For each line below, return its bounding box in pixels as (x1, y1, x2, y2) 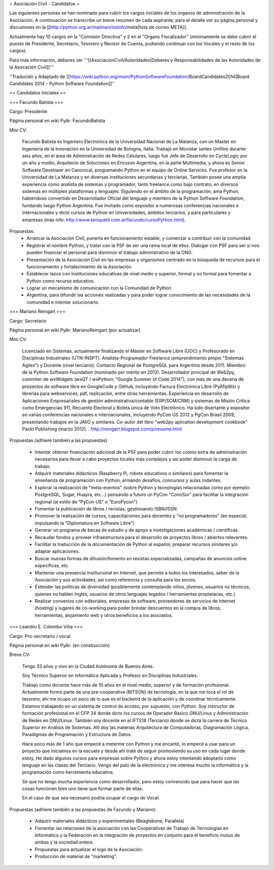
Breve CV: (9, 651, 30, 658)
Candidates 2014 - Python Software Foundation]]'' (9, 80, 115, 86)
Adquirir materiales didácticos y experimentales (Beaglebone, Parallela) (35, 818, 185, 824)
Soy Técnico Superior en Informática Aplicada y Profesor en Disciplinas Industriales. (22, 672, 198, 679)
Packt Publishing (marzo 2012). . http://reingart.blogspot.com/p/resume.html (22, 426, 182, 432)
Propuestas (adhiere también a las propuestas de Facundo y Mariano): (9, 806, 157, 812)
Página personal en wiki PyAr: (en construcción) (9, 642, 110, 648)
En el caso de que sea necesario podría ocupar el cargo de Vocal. (22, 795, 160, 801)
